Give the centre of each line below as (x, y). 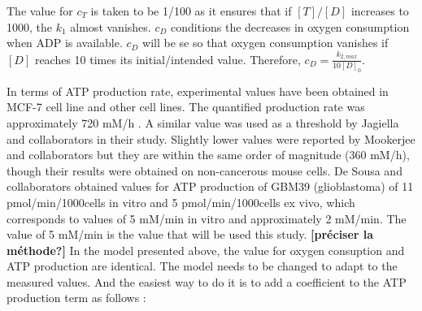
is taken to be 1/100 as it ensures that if (191, 11)
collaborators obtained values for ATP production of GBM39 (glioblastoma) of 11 (210, 186)
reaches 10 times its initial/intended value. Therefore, (167, 59)
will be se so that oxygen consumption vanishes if (265, 43)
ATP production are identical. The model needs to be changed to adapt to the (202, 266)
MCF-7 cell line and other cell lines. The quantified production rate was (186, 107)
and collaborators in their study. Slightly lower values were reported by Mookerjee (211, 138)
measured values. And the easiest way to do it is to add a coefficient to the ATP (207, 281)
